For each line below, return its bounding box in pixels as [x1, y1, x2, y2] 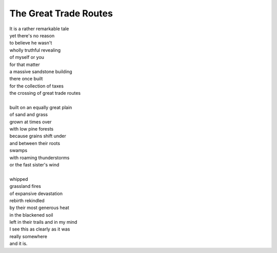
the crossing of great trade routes [9, 90, 81, 96]
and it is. [9, 241, 28, 247]
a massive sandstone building [9, 68, 72, 74]
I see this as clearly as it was [9, 226, 70, 233]
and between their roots [9, 140, 61, 146]
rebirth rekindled [9, 197, 45, 203]
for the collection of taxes [9, 82, 64, 89]
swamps [9, 147, 28, 154]
